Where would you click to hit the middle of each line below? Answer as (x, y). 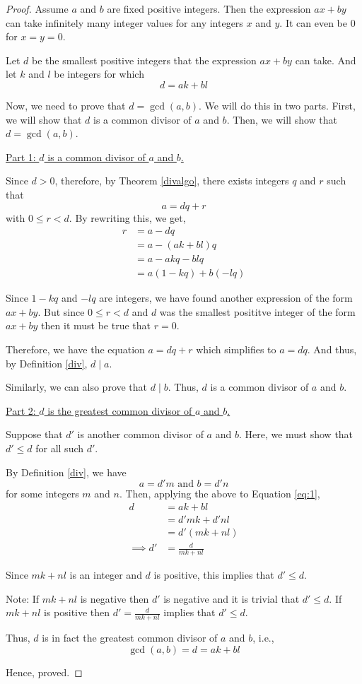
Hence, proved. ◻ (44, 672)
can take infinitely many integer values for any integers (124, 22)
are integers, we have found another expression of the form (226, 298)
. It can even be (313, 22)
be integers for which (99, 74)
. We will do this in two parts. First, (277, 105)
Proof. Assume (37, 8)
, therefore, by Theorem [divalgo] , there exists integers (172, 181)
